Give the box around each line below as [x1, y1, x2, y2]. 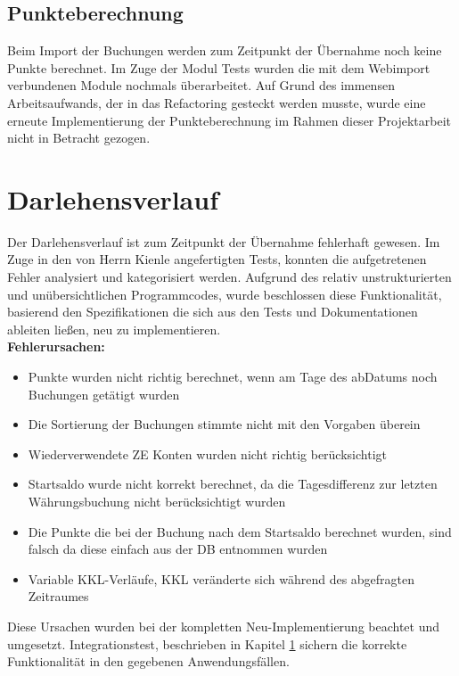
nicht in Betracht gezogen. [7, 128, 151, 147]
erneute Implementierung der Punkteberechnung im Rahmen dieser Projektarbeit [7, 111, 451, 129]
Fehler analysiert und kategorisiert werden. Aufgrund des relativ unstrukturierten [7, 268, 452, 286]
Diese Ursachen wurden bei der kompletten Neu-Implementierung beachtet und [7, 616, 440, 635]
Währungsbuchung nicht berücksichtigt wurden [28, 492, 286, 511]
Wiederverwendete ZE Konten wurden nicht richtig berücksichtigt [28, 444, 387, 463]
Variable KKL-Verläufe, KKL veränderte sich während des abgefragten [28, 569, 415, 588]
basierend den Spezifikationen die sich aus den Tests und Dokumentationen [7, 302, 418, 321]
